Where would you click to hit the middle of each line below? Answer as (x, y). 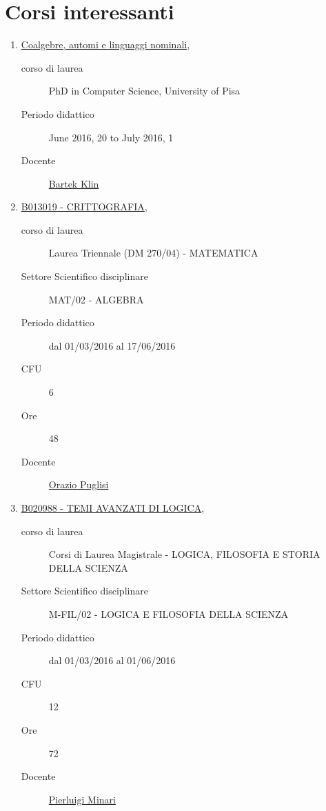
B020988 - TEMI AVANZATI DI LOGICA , (113, 508)
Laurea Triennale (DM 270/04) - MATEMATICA (153, 253)
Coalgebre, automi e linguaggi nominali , (105, 44)
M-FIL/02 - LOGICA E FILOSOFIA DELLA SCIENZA (169, 613)
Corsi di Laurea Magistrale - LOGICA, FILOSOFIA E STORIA (184, 554)
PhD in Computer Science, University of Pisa (144, 91)
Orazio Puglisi (79, 484)
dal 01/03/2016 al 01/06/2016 (112, 660)
